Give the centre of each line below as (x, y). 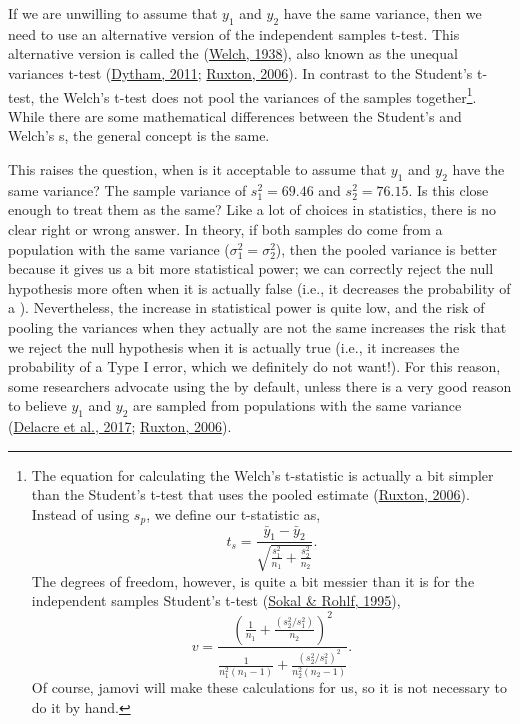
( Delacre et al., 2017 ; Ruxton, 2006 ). (120, 426)
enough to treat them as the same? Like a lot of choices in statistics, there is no (252, 209)
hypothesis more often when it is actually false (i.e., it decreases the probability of (259, 287)
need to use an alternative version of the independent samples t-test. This (234, 33)
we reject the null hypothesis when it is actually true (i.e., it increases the (234, 346)
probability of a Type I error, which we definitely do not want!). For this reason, (254, 366)
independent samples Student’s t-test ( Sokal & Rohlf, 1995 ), (216, 600)
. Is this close (448, 189)
